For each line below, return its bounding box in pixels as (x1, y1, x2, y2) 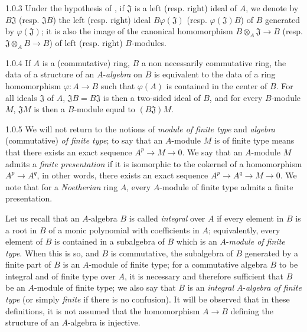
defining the (230, 304, 273, 317)
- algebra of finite (243, 281, 302, 294)
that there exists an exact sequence (5, 145, 132, 158)
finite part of (5, 258, 51, 271)
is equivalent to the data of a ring (153, 68, 276, 80)
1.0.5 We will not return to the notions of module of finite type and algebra (5, 122, 275, 135)
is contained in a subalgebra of (54, 235, 165, 248)
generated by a (244, 246, 299, 259)
